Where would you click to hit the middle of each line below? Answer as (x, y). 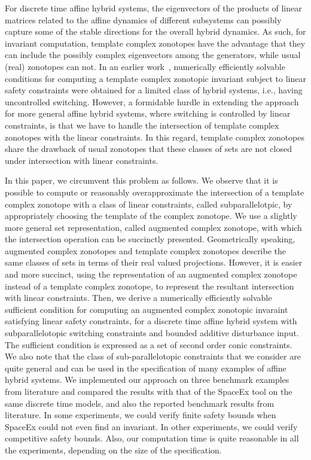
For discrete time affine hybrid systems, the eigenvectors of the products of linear (153, 8)
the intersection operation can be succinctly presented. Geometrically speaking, (150, 239)
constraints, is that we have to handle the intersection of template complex (142, 125)
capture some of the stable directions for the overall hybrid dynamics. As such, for (155, 31)
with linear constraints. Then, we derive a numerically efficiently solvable (138, 298)
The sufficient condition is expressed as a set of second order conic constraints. (149, 344)
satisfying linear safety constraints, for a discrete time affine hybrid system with (151, 321)
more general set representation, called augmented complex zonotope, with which (153, 227)
